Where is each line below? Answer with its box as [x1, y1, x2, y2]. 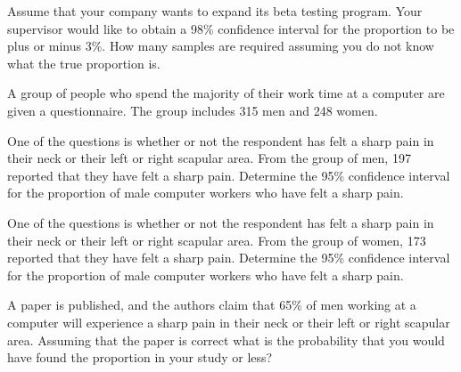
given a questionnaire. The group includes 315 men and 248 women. [7, 101, 378, 119]
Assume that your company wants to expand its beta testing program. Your [7, 2, 423, 20]
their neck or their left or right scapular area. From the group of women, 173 [7, 230, 426, 249]
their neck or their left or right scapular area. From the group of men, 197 [7, 149, 411, 167]
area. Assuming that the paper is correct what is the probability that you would [7, 330, 445, 349]
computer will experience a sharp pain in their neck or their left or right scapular [7, 312, 450, 331]
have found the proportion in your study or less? [7, 348, 273, 367]
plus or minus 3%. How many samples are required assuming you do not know [7, 36, 434, 55]
